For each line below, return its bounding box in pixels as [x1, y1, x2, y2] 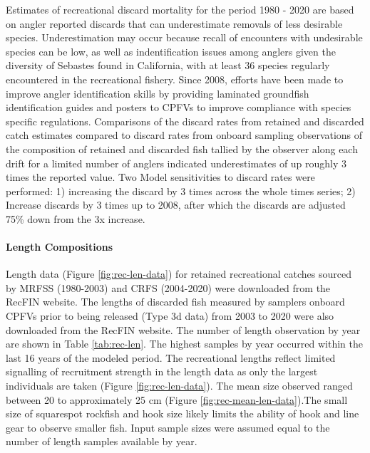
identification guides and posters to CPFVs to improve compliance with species [6, 100, 351, 115]
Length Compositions [6, 239, 113, 254]
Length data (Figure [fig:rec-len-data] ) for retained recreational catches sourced [6, 266, 351, 281]
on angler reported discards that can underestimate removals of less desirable [6, 16, 343, 31]
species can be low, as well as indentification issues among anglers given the [6, 43, 336, 58]
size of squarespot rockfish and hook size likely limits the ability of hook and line [6, 406, 359, 421]
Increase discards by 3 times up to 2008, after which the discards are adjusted [6, 197, 346, 212]
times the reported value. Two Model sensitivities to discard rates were [6, 170, 315, 184]
